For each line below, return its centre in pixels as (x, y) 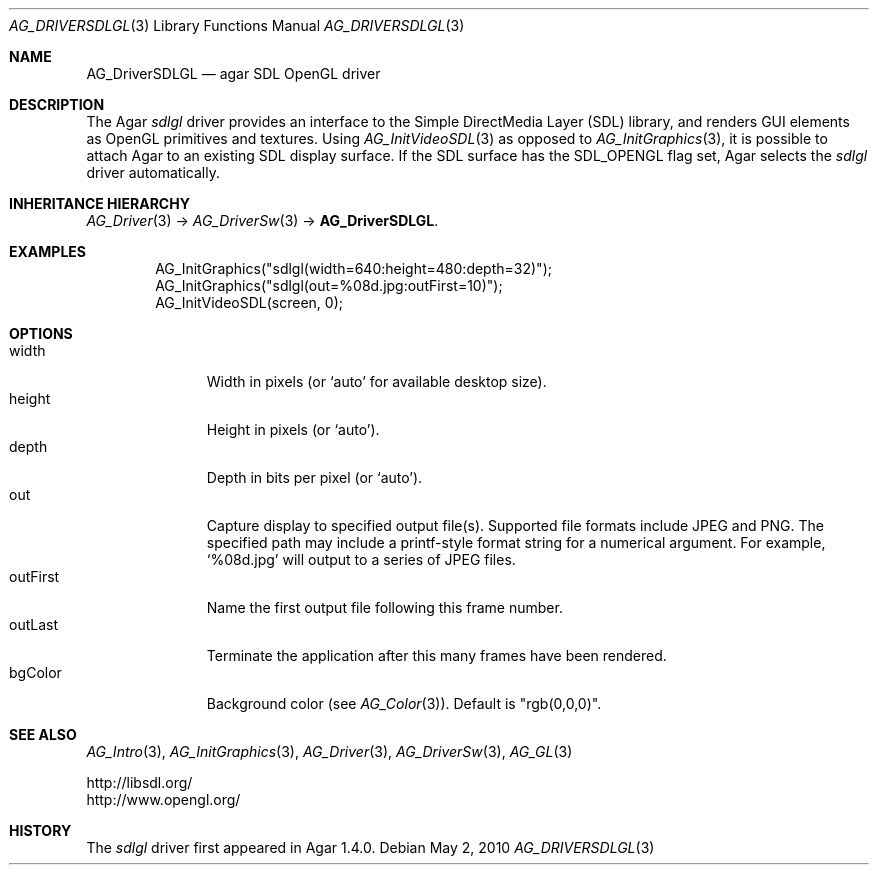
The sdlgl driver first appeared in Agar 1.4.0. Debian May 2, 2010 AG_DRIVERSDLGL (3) (370, 847)
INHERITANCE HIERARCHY (99, 203)
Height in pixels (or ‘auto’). (293, 429)
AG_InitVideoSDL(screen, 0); (249, 302)
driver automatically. (153, 172)
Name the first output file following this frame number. (384, 607)
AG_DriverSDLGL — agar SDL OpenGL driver (233, 73)
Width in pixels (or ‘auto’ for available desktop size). (376, 381)
